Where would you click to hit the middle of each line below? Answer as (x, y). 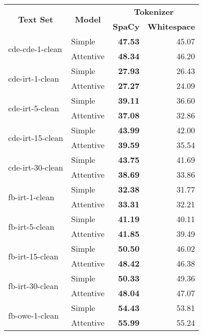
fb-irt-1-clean (31, 197)
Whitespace (171, 26)
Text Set (36, 19)
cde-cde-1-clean (35, 49)
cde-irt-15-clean (36, 137)
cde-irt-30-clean (36, 167)
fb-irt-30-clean (33, 285)
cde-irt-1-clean (34, 78)
